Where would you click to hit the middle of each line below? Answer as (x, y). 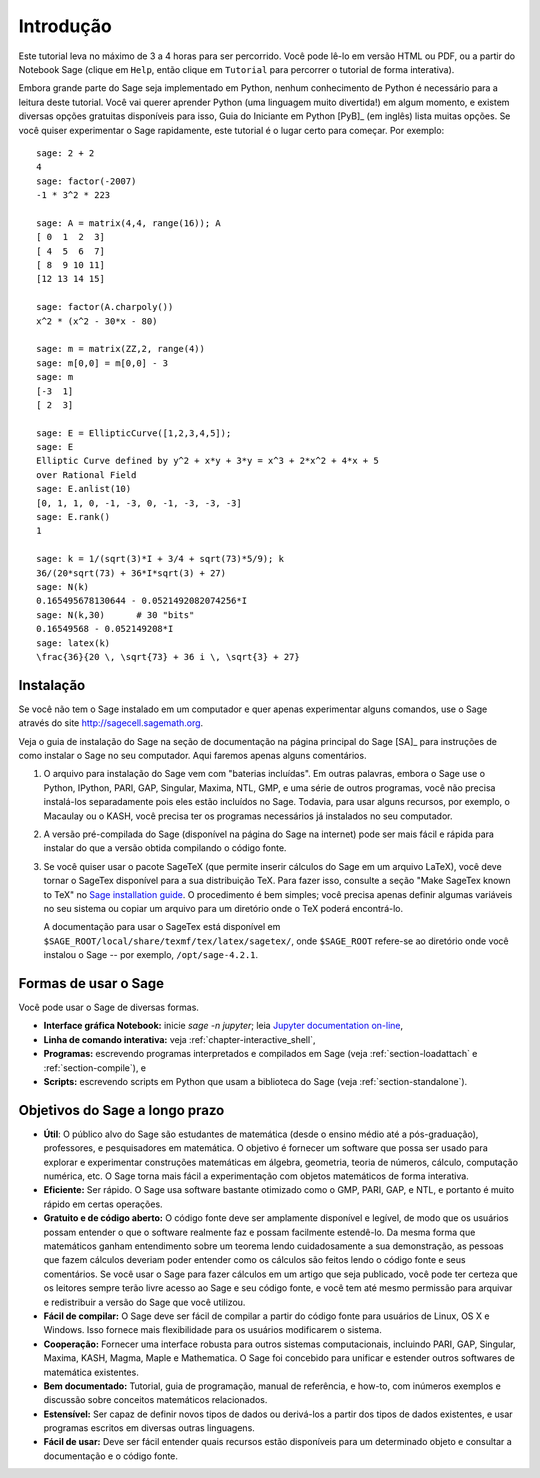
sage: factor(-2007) (86, 181)
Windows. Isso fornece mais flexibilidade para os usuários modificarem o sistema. (212, 1330)
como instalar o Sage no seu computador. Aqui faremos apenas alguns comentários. (192, 756)
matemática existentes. (91, 1372)
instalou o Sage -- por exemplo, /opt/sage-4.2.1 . (151, 955)
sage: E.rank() (73, 517)
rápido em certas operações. (103, 1204)
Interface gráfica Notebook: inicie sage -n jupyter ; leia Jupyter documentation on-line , (223, 1026)
